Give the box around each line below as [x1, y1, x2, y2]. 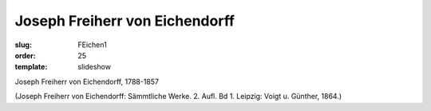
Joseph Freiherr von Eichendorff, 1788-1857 [14, 77, 160, 86]
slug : [14, 40, 32, 50]
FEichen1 [77, 40, 107, 50]
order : [14, 50, 36, 60]
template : [14, 62, 48, 72]
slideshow [77, 62, 112, 72]
